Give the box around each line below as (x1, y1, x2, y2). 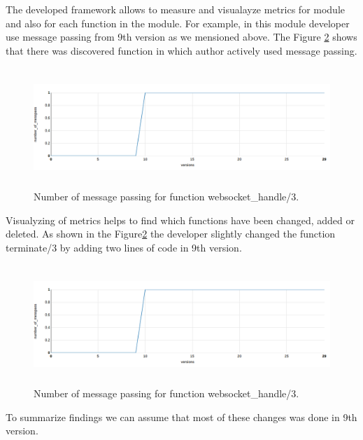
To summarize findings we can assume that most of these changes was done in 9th (6, 409, 357, 424)
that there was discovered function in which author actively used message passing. (6, 43, 357, 57)
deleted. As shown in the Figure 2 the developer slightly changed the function (6, 226, 336, 241)
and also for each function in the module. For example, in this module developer (6, 15, 350, 30)
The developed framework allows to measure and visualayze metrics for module (6, 2, 346, 16)
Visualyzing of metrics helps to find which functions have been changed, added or (6, 212, 355, 227)
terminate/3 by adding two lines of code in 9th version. (6, 240, 242, 254)
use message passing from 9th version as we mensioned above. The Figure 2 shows (6, 29, 357, 44)
